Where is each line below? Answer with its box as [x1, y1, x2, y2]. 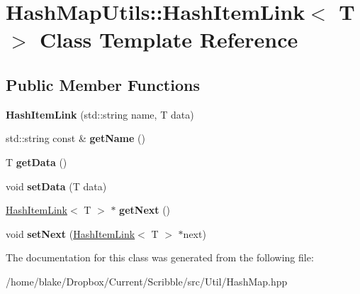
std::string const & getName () [6, 131, 145, 146]
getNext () [119, 202, 171, 217]
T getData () [6, 154, 67, 169]
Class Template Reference [40, 25, 298, 54]
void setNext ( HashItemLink [6, 226, 135, 241]
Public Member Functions [6, 73, 200, 95]
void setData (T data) [6, 178, 107, 193]
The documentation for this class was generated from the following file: [6, 250, 314, 265]
